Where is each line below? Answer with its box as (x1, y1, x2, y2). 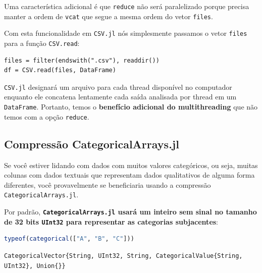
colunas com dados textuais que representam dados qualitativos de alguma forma (4, 170, 255, 180)
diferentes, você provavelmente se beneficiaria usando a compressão (4, 179, 211, 190)
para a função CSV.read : (4, 37, 80, 48)
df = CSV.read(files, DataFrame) (4, 67, 116, 74)
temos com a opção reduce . (4, 111, 89, 122)
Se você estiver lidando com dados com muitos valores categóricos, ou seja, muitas (4, 159, 258, 170)
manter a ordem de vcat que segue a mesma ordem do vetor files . (4, 11, 213, 21)
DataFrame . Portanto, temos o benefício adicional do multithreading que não (4, 101, 258, 112)
